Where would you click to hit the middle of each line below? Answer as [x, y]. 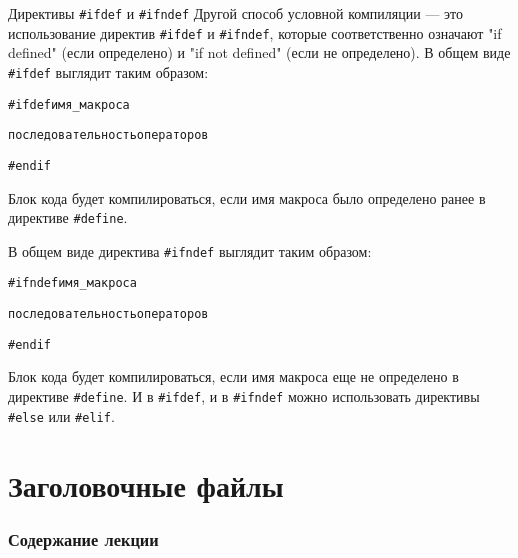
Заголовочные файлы [146, 484]
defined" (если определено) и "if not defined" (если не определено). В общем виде [259, 52]
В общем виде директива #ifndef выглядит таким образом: [190, 250]
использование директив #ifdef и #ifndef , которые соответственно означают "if [255, 32]
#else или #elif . [61, 415]
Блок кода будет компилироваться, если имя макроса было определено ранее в [247, 197]
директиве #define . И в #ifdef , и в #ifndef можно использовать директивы [244, 396]
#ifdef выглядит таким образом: [108, 71]
